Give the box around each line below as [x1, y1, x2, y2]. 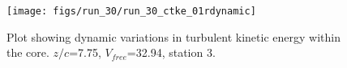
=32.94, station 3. [126, 44, 216, 61]
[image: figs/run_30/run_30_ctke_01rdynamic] [6, 6, 256, 17]
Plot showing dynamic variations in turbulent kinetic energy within [6, 28, 341, 45]
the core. [6, 44, 49, 61]
